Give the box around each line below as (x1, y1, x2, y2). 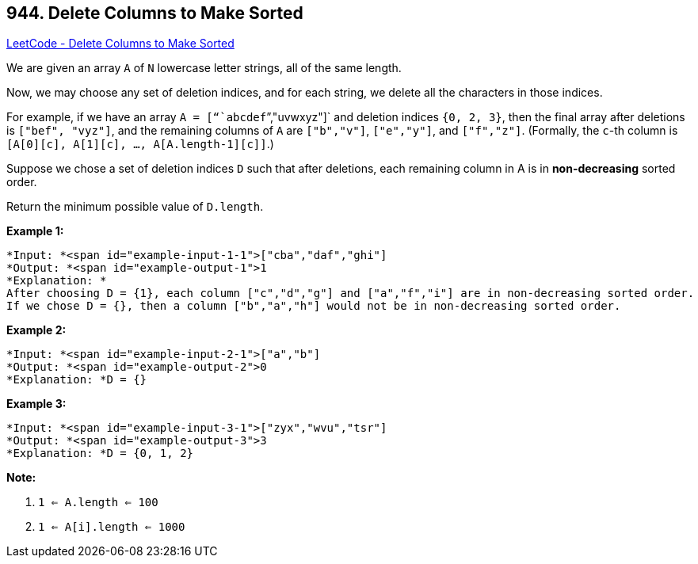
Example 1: (6, 224, 64, 238)
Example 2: (6, 323, 67, 337)
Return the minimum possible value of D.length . (6, 200, 264, 214)
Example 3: (6, 397, 67, 411)
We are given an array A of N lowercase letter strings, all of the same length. (6, 61, 402, 75)
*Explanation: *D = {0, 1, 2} (6, 447, 194, 460)
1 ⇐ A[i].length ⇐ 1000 (38, 520, 185, 534)
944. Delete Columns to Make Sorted (6, 3, 303, 23)
